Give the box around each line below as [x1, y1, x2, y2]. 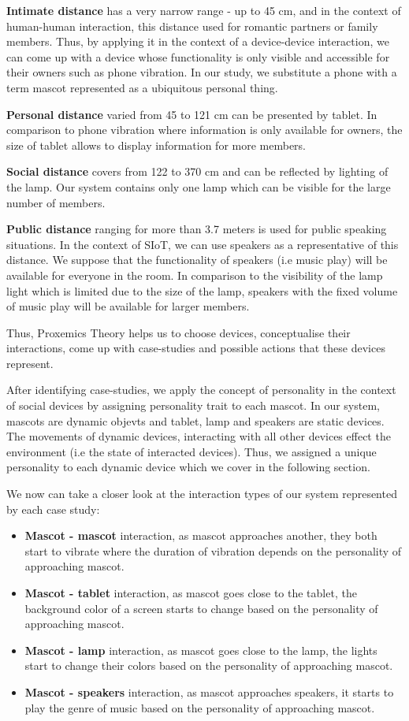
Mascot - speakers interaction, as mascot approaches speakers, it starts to [24, 683, 394, 700]
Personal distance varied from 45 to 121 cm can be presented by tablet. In [6, 106, 377, 122]
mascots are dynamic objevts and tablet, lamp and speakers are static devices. [6, 412, 385, 429]
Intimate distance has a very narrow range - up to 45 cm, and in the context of [6, 2, 401, 18]
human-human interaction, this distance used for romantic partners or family [6, 17, 378, 34]
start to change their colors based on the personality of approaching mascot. [24, 657, 393, 674]
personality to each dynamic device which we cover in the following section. [6, 459, 370, 475]
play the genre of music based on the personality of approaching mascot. [24, 699, 375, 715]
